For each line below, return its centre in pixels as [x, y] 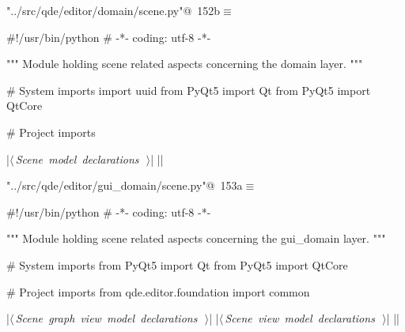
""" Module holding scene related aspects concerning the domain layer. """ [185, 64]
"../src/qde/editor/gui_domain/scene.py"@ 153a [125, 185]
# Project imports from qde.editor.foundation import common [158, 291]
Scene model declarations [77, 158]
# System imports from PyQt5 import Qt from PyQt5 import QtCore [177, 264]
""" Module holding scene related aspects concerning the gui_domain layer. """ [196, 238]
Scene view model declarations [300, 318]
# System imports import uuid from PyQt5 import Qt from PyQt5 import [189, 90]
